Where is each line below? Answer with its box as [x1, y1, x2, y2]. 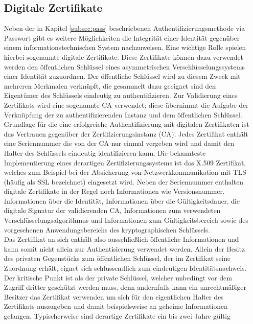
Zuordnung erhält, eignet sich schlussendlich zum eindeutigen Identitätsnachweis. [4, 263, 247, 273]
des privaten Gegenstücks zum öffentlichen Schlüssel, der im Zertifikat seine [4, 253, 230, 263]
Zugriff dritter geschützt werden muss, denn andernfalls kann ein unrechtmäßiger [4, 282, 246, 292]
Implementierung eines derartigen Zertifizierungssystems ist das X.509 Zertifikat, [4, 157, 246, 167]
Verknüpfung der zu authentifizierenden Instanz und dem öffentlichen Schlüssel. [4, 109, 242, 119]
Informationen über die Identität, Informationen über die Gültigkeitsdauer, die [4, 195, 240, 206]
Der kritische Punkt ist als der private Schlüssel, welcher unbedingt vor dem [4, 272, 232, 282]
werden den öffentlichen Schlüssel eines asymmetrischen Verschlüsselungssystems [4, 61, 245, 71]
